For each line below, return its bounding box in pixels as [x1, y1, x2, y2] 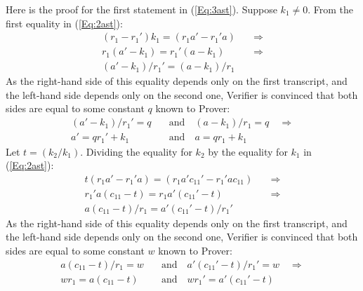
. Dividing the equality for [80, 144, 192, 158]
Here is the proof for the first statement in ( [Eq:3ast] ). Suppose [6, 2, 277, 16]
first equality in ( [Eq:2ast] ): [6, 15, 123, 30]
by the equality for [208, 144, 288, 158]
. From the [308, 2, 354, 16]
